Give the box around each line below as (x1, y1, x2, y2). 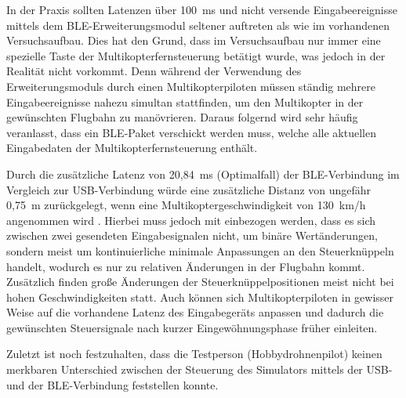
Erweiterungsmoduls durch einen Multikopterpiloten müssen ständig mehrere (6, 78, 376, 94)
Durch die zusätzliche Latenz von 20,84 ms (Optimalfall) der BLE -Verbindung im (6, 165, 400, 182)
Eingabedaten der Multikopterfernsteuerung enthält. (6, 139, 258, 156)
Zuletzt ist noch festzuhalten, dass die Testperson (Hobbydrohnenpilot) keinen (6, 346, 382, 362)
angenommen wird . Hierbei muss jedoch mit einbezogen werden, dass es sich (6, 212, 376, 228)
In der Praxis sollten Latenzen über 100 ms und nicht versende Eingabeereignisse (6, 2, 398, 17)
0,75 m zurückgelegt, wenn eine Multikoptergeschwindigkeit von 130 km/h (6, 197, 366, 213)
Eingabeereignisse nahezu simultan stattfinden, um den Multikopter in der (6, 93, 364, 110)
